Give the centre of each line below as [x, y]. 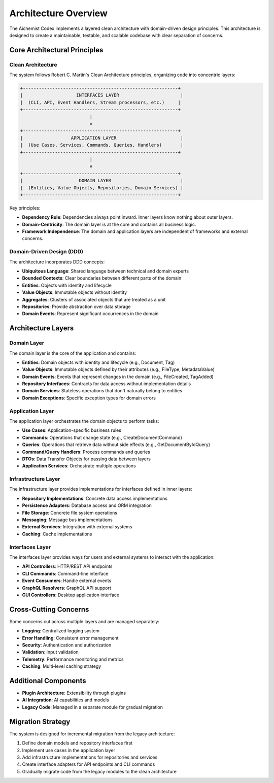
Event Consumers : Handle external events [67, 581]
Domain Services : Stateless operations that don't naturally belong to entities [102, 391]
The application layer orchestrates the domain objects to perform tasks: [84, 421]
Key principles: [25, 208]
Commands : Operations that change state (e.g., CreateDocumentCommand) [102, 437]
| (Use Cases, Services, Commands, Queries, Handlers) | [102, 145]
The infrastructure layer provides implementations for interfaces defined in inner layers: [101, 489]
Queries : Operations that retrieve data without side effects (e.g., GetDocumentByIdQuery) [116, 445]
